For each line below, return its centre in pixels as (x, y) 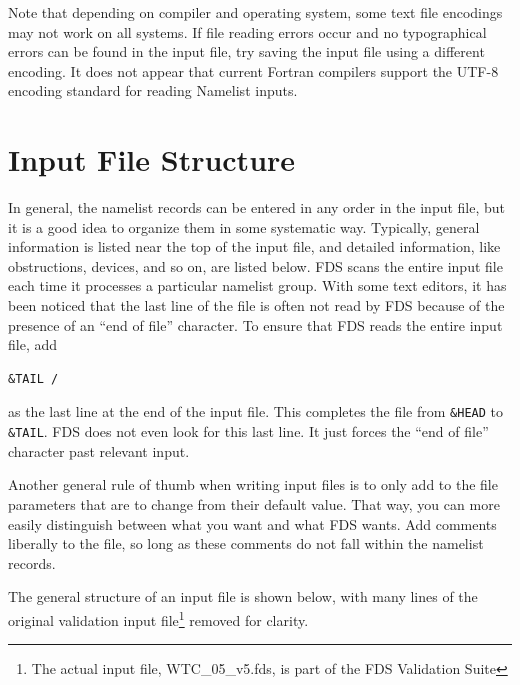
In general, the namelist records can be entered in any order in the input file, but (257, 207)
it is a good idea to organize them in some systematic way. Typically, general (244, 226)
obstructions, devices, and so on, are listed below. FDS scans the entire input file (255, 265)
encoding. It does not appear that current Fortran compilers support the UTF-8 (253, 70)
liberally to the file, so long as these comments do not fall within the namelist (246, 543)
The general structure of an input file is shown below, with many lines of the (243, 596)
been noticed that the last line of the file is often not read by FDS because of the (256, 305)
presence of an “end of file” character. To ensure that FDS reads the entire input (255, 324)
